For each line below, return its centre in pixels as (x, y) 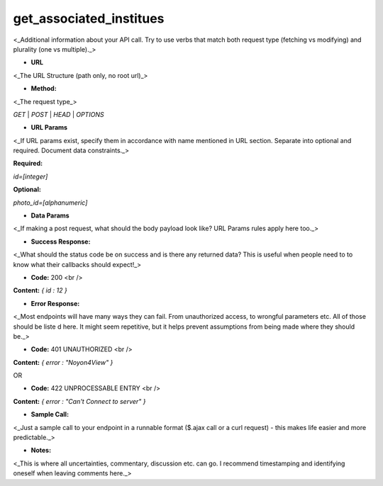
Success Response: (61, 242)
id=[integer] (30, 176)
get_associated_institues (89, 18)
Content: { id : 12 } (40, 290)
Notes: (41, 451)
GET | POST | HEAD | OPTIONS (59, 114)
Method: (44, 89)
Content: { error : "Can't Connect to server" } (79, 401)
